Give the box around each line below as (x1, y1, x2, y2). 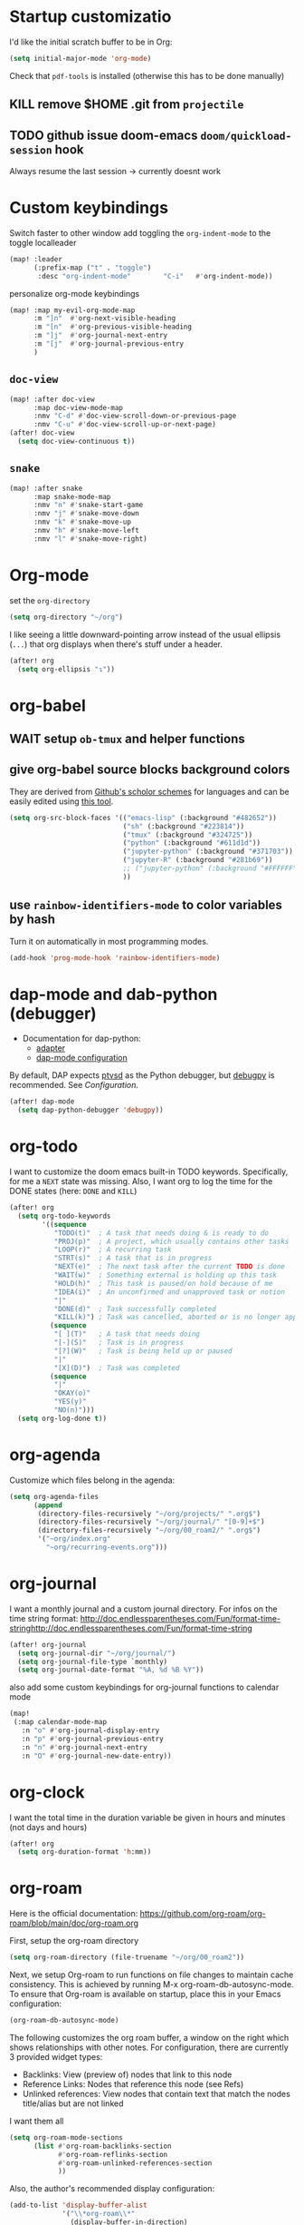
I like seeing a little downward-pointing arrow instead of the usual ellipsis (9, 629, 281, 640)
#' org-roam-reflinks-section (57, 2150, 168, 2159)
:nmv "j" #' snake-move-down (33, 509, 140, 518)
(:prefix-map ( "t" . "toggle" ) (33, 263, 152, 272)
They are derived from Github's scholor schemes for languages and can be (9, 786, 290, 797)
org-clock (9, 1781, 85, 1802)
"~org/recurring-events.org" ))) (45, 1543, 168, 1553)
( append (33, 1500, 63, 1510)
